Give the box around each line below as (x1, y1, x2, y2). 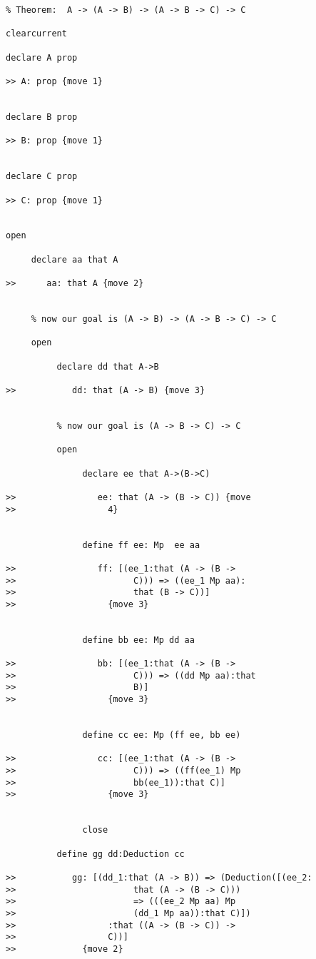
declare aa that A (31, 254, 118, 265)
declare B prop (6, 111, 78, 122)
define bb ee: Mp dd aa (82, 634, 195, 645)
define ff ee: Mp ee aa (82, 539, 200, 550)
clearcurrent (6, 29, 67, 39)
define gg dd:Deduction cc (56, 848, 185, 859)
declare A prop (6, 52, 78, 63)
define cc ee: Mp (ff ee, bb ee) (82, 730, 241, 741)
